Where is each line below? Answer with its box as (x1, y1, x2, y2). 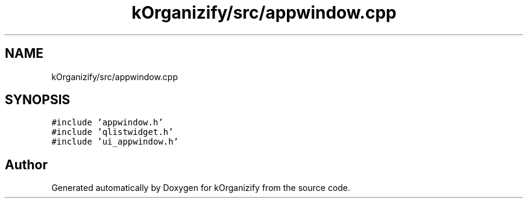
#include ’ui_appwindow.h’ (51, 137, 179, 147)
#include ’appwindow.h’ (51, 117, 163, 128)
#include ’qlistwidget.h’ (51, 127, 174, 137)
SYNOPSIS (5, 92, 71, 108)
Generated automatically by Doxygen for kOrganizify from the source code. (51, 183, 351, 193)
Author (5, 157, 48, 172)
